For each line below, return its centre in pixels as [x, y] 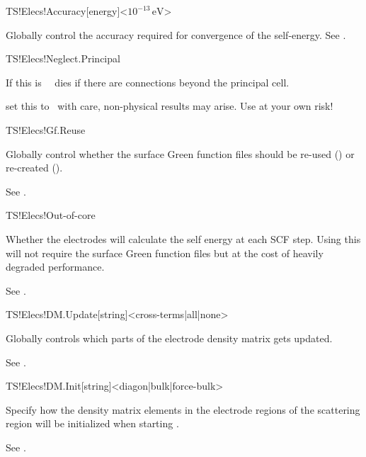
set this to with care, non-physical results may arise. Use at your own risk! [170, 106]
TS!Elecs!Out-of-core [51, 215]
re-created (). [34, 168]
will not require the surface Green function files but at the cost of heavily [165, 253]
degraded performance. [55, 267]
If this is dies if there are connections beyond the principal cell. [148, 82]
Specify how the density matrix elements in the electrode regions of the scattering [183, 409]
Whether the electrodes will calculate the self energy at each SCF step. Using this [183, 238]
